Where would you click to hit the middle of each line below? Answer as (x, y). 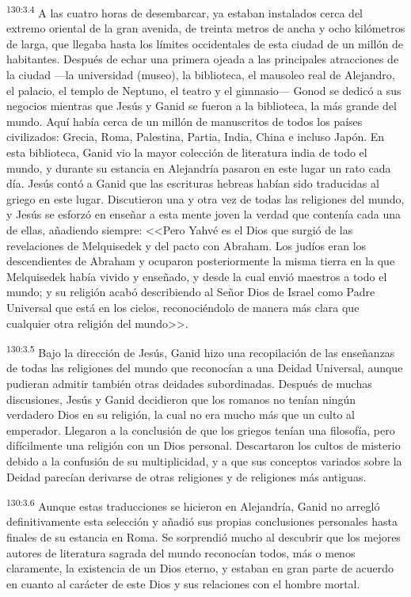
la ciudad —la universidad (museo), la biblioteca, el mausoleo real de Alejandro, (201, 75)
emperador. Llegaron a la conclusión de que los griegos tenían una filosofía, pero (201, 430)
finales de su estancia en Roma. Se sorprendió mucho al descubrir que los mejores (204, 536)
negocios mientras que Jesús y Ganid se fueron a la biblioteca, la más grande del (202, 106)
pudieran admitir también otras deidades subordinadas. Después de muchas (189, 383)
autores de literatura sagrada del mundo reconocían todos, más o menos (181, 552)
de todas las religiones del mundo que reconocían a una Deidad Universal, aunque (205, 368)
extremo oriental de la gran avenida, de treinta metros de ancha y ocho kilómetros (206, 28)
